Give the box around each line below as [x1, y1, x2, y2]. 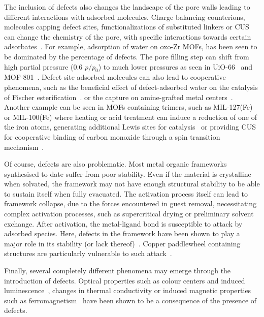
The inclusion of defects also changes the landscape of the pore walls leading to [4, 2, 250, 12]
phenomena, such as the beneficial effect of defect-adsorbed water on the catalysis [4, 81, 258, 92]
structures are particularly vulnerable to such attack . [4, 248, 172, 259]
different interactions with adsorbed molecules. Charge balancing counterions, [4, 11, 245, 22]
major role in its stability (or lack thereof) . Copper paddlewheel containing [4, 238, 241, 248]
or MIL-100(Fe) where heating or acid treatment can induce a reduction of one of [4, 111, 257, 122]
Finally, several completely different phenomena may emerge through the [4, 265, 231, 276]
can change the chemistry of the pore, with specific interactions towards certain [4, 31, 251, 42]
